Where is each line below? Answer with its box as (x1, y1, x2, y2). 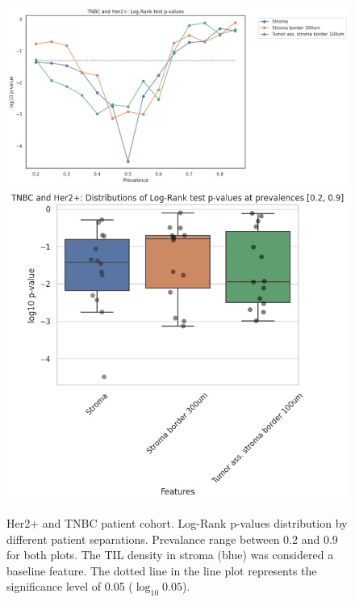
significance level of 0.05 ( (6, 578, 133, 595)
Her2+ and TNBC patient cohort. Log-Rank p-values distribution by (6, 515, 348, 532)
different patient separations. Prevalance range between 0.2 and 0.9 (6, 530, 338, 547)
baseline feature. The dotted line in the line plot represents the (6, 562, 317, 579)
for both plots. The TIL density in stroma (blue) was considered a (6, 546, 334, 563)
